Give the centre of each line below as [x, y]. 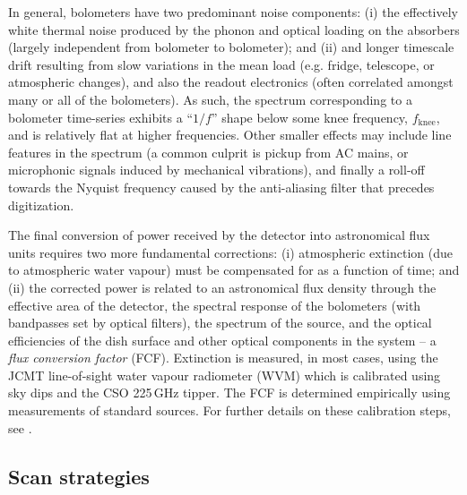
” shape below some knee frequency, [309, 117]
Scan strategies [79, 476]
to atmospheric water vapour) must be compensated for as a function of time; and [234, 270]
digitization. [41, 205]
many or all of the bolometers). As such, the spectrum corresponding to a [210, 99]
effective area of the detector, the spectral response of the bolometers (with [215, 305]
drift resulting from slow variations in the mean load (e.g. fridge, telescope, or [221, 64]
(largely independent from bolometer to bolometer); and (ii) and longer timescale [231, 47]
